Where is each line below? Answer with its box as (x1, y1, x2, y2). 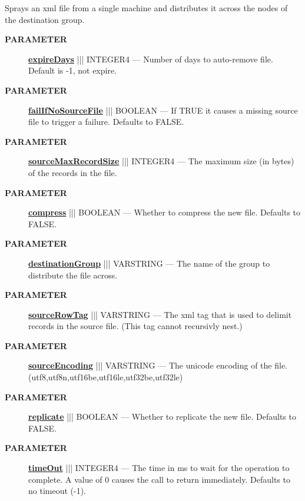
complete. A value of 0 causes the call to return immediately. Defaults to (28, 473, 290, 485)
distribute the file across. (28, 268, 118, 281)
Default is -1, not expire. (28, 64, 117, 77)
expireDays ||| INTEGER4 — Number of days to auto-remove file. (28, 52, 273, 65)
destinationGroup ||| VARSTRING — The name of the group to (28, 257, 270, 269)
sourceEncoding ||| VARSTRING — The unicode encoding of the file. (28, 359, 288, 371)
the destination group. (5, 13, 85, 25)
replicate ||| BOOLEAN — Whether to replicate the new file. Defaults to (28, 410, 296, 423)
